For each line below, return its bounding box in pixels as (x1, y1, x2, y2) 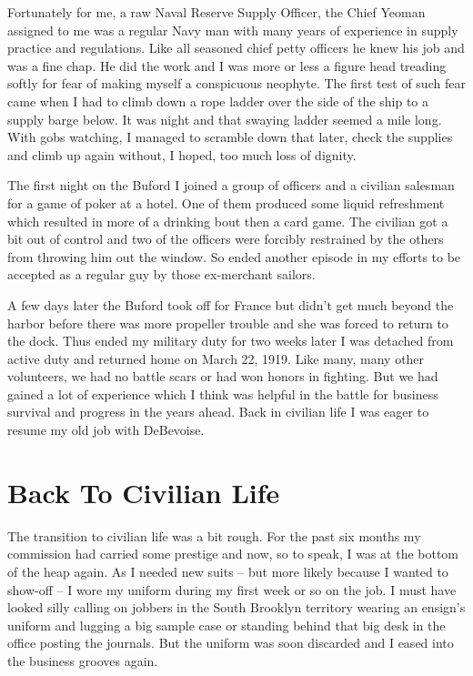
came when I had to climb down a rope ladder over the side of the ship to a (7, 91, 429, 110)
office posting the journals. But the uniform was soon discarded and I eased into (7, 633, 454, 652)
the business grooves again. (7, 651, 158, 670)
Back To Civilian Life (7, 473, 280, 510)
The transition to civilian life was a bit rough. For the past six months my (7, 526, 421, 545)
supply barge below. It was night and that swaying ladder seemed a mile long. (7, 109, 442, 128)
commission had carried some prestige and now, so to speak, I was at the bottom (7, 544, 459, 563)
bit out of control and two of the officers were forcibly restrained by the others (7, 229, 444, 248)
